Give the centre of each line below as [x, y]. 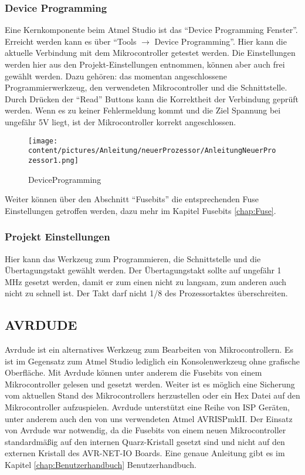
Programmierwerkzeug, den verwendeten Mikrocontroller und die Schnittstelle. [146, 87]
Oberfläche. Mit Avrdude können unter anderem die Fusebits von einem [133, 372]
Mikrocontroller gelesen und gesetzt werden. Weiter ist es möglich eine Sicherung [150, 384]
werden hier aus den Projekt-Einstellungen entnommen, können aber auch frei [145, 64]
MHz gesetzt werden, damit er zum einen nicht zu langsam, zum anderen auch [146, 281]
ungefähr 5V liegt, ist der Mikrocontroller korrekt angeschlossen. [121, 121]
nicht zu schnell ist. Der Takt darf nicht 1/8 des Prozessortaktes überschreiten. [146, 293]
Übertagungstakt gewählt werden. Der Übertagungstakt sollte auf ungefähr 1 [143, 270]
